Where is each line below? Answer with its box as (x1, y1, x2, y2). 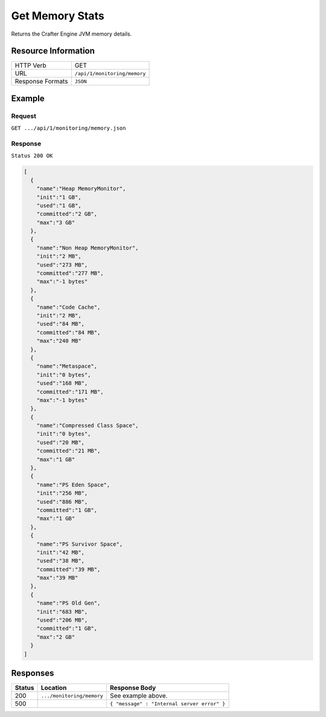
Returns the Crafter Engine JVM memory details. (11, 30, 132, 37)
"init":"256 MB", (36, 490, 88, 497)
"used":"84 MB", (36, 320, 85, 328)
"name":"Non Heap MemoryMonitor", (36, 244, 139, 251)
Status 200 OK (11, 152, 53, 160)
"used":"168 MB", (36, 380, 88, 387)
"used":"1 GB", (36, 202, 81, 209)
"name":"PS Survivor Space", (36, 540, 123, 547)
